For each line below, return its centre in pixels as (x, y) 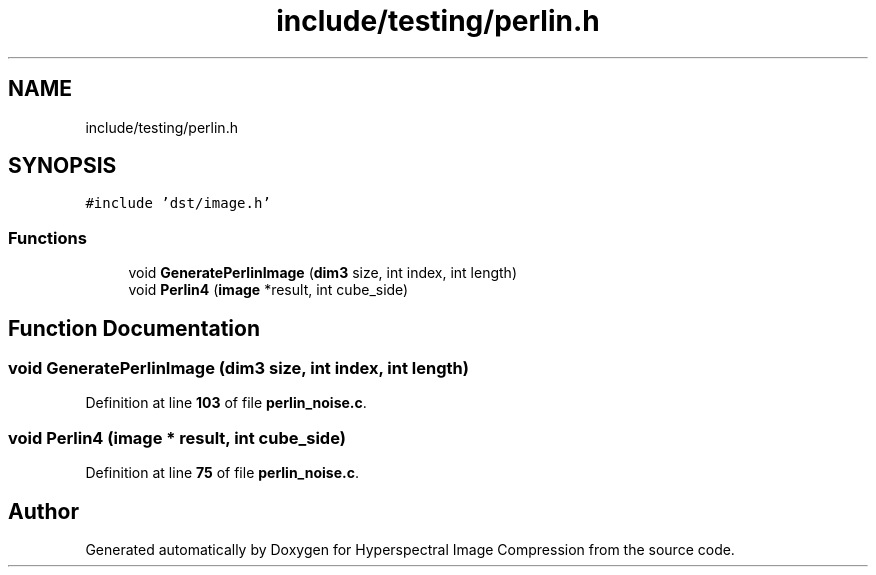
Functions (47, 237)
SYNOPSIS (62, 166)
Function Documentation (134, 328)
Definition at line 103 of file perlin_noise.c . (226, 403)
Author (43, 511)
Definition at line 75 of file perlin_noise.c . (222, 473)
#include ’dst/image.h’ (178, 203)
